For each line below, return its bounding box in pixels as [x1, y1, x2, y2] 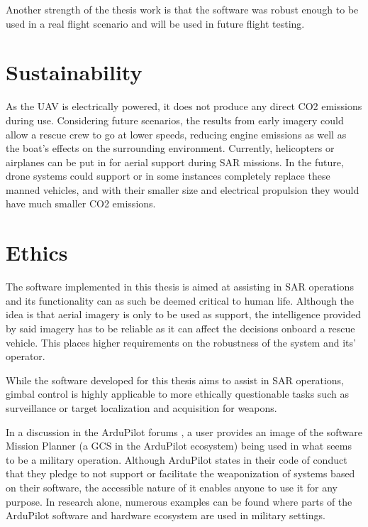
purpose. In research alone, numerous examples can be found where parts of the [6, 494, 352, 509]
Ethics [6, 238, 68, 267]
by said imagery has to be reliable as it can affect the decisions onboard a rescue [6, 320, 355, 335]
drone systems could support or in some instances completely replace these [6, 168, 330, 183]
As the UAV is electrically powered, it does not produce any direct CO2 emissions [6, 99, 362, 114]
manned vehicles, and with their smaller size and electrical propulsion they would [6, 182, 359, 197]
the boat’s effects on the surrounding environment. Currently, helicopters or [6, 141, 335, 156]
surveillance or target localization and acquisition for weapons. [6, 400, 277, 415]
